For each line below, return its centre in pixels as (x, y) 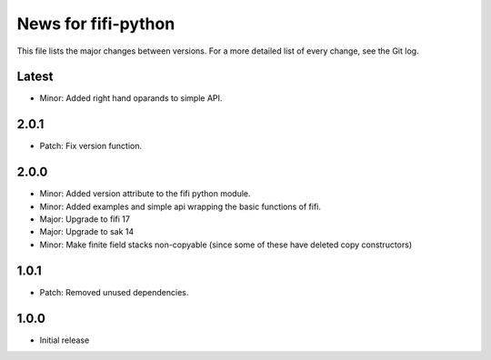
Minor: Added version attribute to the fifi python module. (145, 194)
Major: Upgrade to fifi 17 (85, 219)
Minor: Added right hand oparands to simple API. (131, 98)
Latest (35, 77)
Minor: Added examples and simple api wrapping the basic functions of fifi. (180, 206)
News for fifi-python (96, 24)
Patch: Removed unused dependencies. (114, 292)
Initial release (65, 340)
